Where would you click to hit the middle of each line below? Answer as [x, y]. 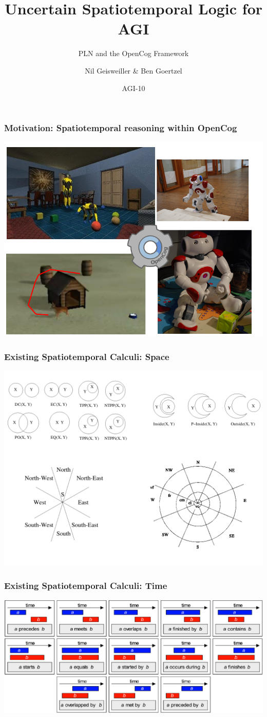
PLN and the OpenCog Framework [133, 53]
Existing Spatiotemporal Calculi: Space [87, 356]
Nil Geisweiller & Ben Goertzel [133, 70]
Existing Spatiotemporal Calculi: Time [86, 585]
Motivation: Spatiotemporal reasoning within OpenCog [121, 128]
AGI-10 [133, 88]
